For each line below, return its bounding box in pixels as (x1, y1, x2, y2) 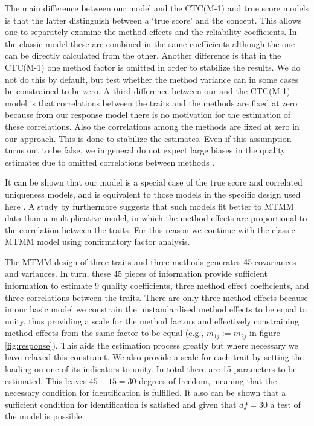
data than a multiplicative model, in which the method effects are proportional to (5, 211, 307, 224)
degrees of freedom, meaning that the (139, 374, 277, 387)
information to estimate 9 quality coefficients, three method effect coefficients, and (5, 279, 309, 292)
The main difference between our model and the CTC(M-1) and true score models (5, 2, 309, 14)
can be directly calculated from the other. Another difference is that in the (5, 49, 281, 62)
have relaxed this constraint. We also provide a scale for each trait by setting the (5, 350, 304, 363)
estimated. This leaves (5, 374, 87, 387)
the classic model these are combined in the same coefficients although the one (5, 37, 295, 50)
